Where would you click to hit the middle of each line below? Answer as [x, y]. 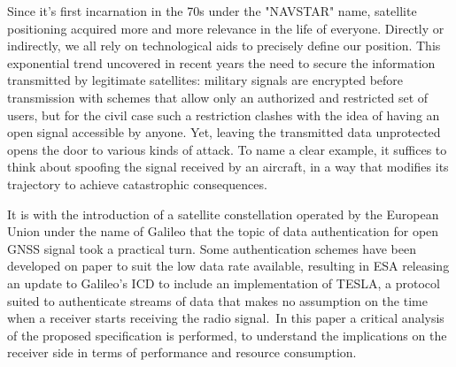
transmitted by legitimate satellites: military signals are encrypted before [205, 80]
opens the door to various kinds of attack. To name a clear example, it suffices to [227, 149]
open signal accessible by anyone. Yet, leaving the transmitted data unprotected [224, 132]
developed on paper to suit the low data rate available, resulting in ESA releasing [228, 266]
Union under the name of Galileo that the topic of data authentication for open [223, 231]
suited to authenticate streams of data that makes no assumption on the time [217, 300]
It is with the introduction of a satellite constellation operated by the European [223, 214]
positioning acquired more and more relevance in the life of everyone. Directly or [226, 28]
